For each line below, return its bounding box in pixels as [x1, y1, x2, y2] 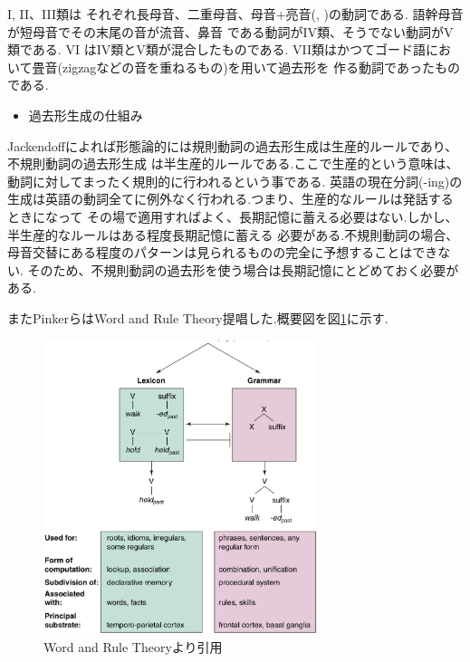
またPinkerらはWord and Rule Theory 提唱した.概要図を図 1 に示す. [7, 308, 388, 327]
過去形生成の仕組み [28, 105, 143, 124]
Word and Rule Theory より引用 [43, 637, 223, 656]
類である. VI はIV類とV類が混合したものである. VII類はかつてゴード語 [7, 40, 427, 59]
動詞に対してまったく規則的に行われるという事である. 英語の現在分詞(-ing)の [7, 171, 463, 190]
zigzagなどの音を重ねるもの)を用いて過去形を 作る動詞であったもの [62, 57, 460, 76]
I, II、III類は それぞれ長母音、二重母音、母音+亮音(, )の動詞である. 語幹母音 [7, 5, 464, 23]
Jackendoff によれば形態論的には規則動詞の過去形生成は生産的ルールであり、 [7, 136, 458, 155]
